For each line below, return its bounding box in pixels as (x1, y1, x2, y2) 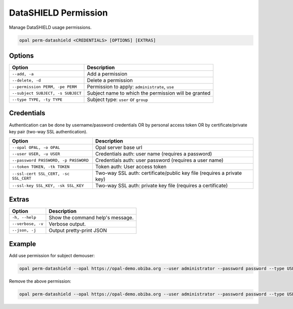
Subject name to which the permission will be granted (87, 90, 211, 97)
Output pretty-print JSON (48, 227, 107, 234)
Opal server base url (95, 144, 143, 151)
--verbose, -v (12, 221, 43, 227)
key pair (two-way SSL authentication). (9, 128, 88, 134)
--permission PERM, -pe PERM (12, 84, 77, 89)
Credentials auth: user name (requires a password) (95, 150, 212, 157)
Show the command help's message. (48, 214, 134, 221)
